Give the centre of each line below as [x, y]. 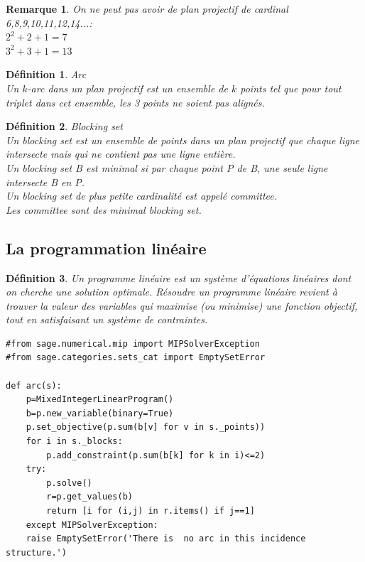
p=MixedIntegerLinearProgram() [100, 400]
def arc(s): [34, 385]
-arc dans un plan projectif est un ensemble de [127, 88]
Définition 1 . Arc [46, 74]
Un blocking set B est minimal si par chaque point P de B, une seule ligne [167, 167]
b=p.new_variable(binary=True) [100, 413]
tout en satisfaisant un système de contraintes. [107, 319]
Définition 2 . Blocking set [64, 126]
